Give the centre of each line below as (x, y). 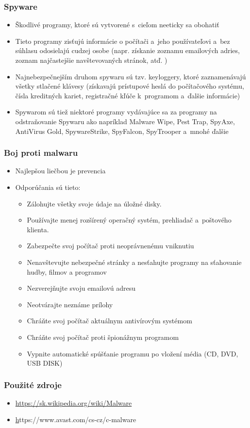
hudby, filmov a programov (67, 271)
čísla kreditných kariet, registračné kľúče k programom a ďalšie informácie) (128, 95)
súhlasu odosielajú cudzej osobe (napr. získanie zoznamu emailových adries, (127, 50)
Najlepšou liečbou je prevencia (60, 171)
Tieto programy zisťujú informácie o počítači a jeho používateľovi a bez (123, 41)
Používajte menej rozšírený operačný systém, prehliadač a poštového (129, 220)
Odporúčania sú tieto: (48, 187)
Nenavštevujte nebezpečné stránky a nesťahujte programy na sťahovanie (134, 262)
